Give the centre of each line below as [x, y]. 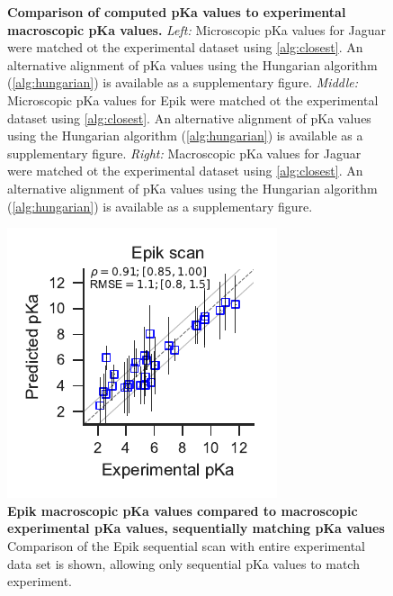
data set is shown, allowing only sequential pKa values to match [183, 563]
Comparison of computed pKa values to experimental [177, 12]
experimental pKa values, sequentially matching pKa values [196, 528]
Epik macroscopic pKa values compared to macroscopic [183, 510]
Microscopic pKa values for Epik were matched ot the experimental [193, 99]
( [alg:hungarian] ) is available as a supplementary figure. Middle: [183, 82]
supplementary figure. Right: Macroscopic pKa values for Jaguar [184, 153]
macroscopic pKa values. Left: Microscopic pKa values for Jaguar [197, 29]
